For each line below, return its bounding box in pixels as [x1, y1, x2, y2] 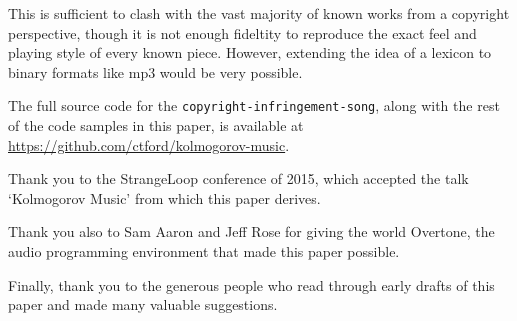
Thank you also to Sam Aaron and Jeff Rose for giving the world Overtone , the [8, 221, 495, 242]
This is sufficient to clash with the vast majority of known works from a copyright [8, 3, 510, 23]
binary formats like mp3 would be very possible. [8, 61, 303, 82]
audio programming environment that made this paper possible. [8, 241, 400, 261]
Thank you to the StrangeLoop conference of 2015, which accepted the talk [8, 168, 469, 189]
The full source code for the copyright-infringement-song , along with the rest [8, 95, 500, 116]
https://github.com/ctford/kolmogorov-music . [8, 134, 290, 155]
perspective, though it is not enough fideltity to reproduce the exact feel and [8, 22, 477, 43]
